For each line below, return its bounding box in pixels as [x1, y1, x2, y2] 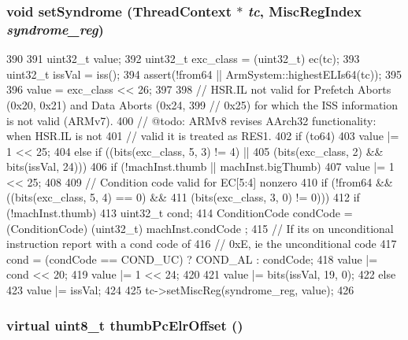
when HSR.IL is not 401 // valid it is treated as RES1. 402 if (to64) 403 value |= [6, 128, 399, 144]
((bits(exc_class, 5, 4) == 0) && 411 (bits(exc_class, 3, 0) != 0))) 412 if [6, 189, 360, 205]
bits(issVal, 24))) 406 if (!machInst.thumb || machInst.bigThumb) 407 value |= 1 [6, 158, 395, 175]
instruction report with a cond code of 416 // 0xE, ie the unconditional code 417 [6, 235, 397, 252]
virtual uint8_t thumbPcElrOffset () [6, 315, 243, 334]
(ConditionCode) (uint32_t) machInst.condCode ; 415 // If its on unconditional [6, 220, 394, 236]
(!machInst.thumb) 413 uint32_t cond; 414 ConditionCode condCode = [6, 205, 353, 221]
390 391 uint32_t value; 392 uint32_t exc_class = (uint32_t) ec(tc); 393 [6, 50, 360, 67]
